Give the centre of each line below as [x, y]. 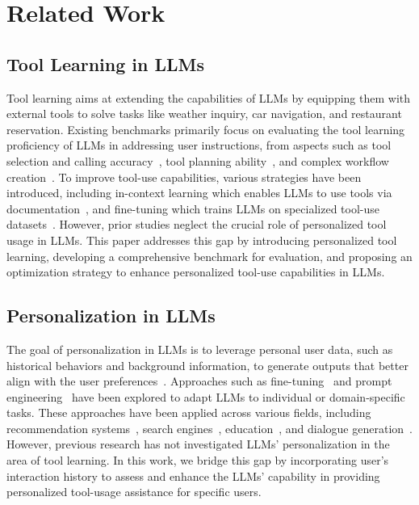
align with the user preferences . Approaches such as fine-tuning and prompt [199, 381]
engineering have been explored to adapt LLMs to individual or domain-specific [206, 396]
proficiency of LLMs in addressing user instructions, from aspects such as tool [199, 145]
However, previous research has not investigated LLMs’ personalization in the [198, 444]
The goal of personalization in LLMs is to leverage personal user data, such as [200, 349]
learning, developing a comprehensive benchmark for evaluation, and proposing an [209, 256]
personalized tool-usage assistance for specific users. [134, 492]
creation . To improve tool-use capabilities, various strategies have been [184, 177]
